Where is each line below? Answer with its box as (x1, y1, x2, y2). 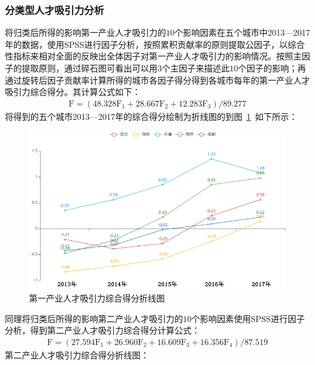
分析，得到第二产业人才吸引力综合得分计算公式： (5, 324, 200, 337)
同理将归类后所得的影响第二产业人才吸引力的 (5, 312, 183, 324)
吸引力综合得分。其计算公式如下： (5, 85, 141, 98)
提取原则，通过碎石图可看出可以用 (21, 62, 157, 74)
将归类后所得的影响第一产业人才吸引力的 (5, 26, 166, 39)
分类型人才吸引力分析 (5, 2, 104, 17)
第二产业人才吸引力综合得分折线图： (5, 348, 149, 361)
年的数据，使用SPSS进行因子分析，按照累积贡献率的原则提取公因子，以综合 (5, 38, 305, 50)
